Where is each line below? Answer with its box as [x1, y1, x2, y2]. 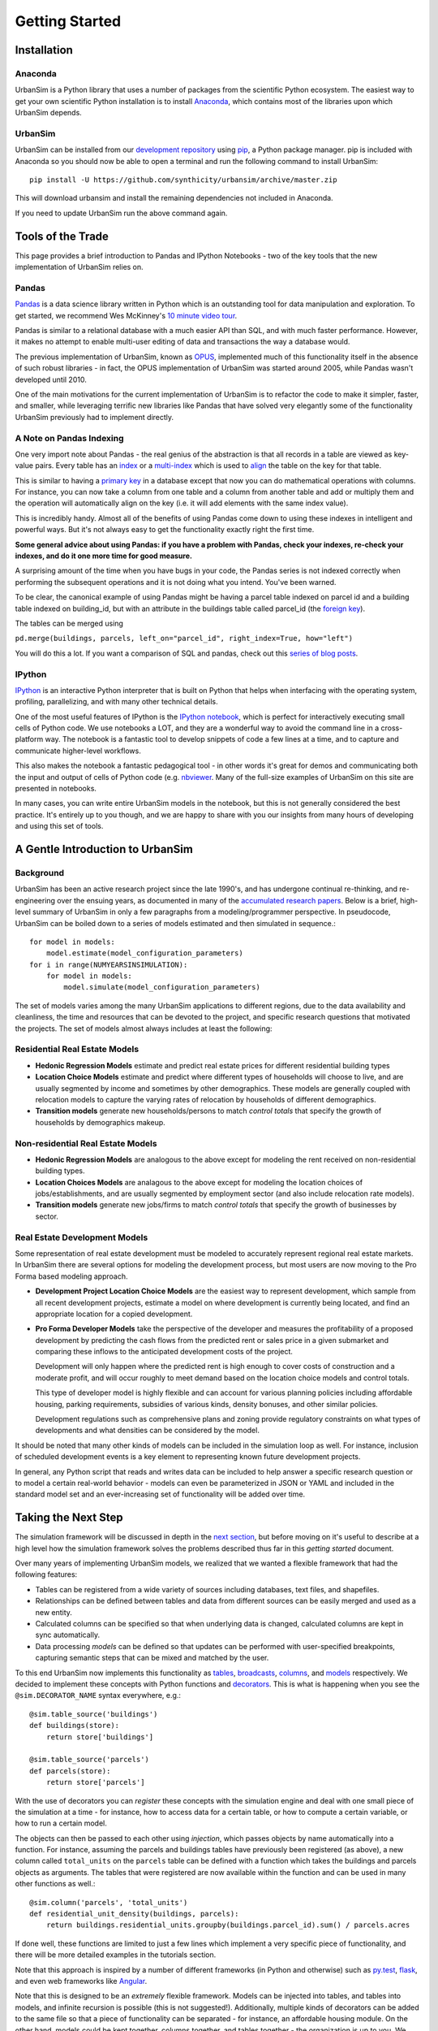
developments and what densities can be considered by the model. [35, 1426, 260, 1436]
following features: [15, 1570, 78, 1579]
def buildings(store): [29, 1721, 120, 1730]
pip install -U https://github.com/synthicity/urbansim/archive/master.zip [29, 175, 337, 184]
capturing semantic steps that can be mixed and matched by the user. [35, 1653, 269, 1663]
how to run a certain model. [15, 1818, 107, 1828]
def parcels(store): [29, 1766, 111, 1775]
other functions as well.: [15, 1879, 96, 1889]
